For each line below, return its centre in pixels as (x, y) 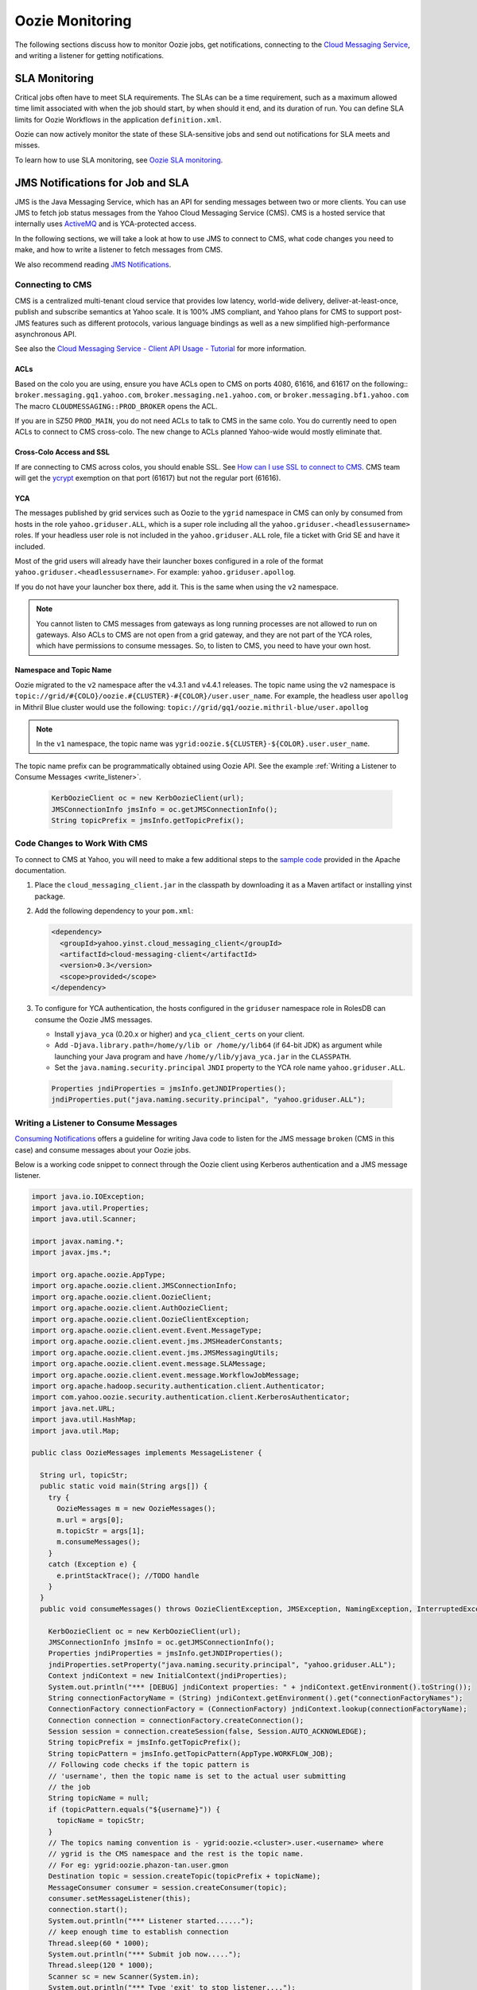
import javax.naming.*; (78, 1241)
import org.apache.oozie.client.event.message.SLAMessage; (149, 1364)
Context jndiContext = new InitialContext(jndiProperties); (168, 1676)
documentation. (41, 871)
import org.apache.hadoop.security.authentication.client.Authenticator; (178, 1386)
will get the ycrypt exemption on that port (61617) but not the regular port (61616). (148, 478)
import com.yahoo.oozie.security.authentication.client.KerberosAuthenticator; (191, 1397)
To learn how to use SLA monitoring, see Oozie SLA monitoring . (119, 160)
